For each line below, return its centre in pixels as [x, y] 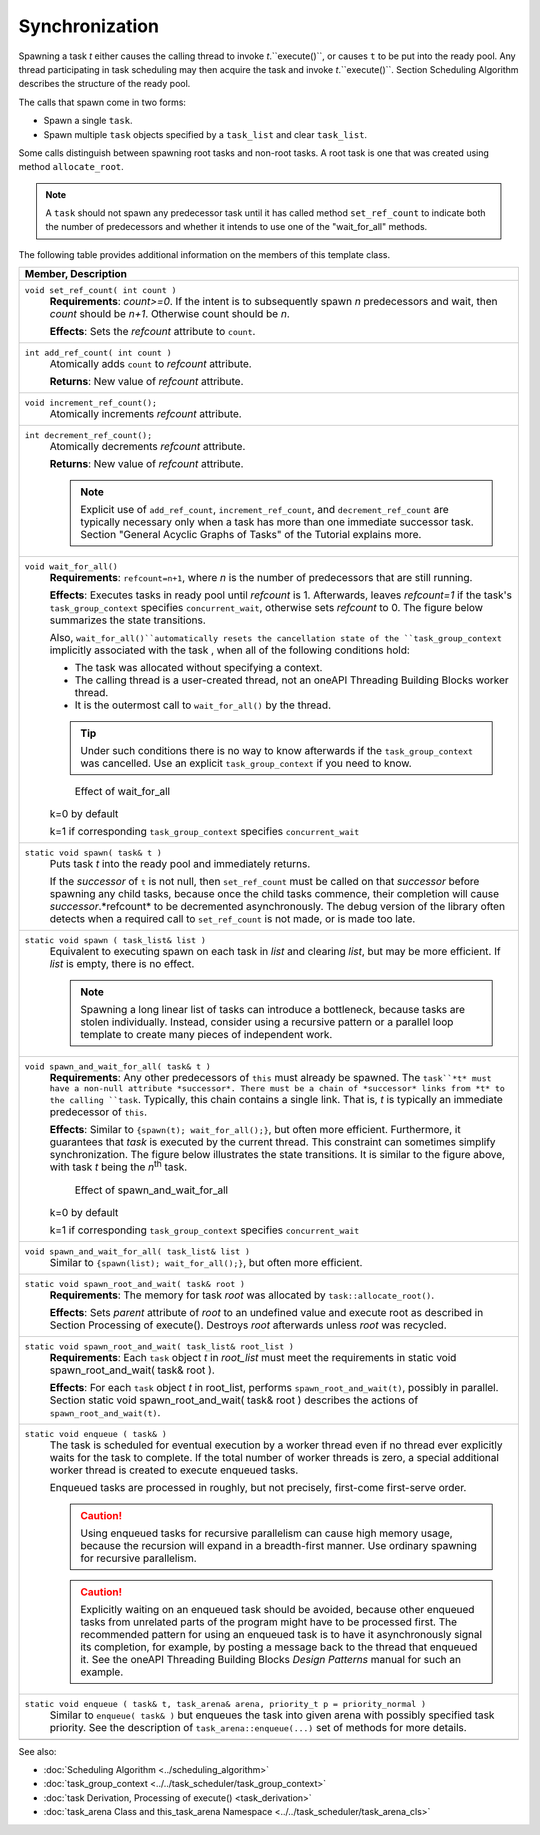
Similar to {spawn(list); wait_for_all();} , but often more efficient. [206, 1262]
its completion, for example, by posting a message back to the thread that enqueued [279, 1647]
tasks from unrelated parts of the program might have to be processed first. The [269, 1622]
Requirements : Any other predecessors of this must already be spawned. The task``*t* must [270, 1078]
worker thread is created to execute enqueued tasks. [174, 1470]
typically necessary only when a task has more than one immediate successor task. [277, 522]
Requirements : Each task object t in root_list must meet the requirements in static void [253, 1357]
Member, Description [75, 274]
